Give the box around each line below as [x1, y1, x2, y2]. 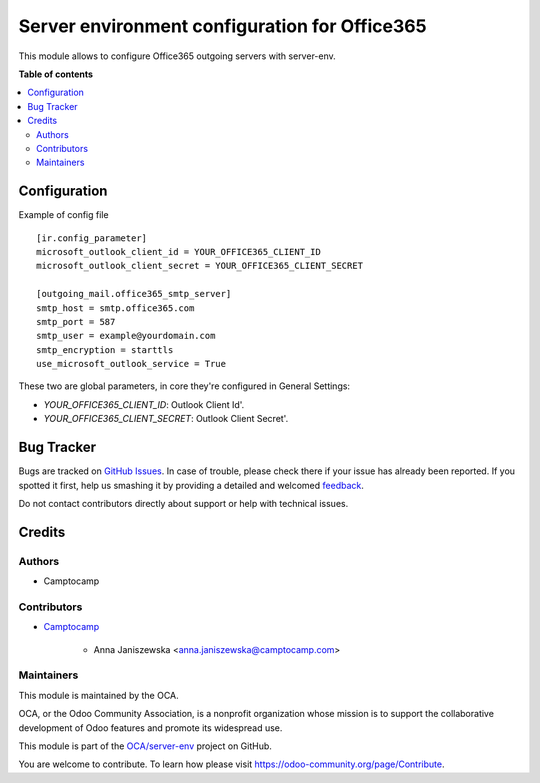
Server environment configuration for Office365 [18, 15, 427, 37]
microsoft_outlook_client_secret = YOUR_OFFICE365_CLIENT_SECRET [36, 260, 364, 272]
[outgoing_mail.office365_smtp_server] [36, 288, 232, 300]
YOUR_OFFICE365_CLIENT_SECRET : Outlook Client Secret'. [43, 413, 289, 425]
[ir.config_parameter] [36, 232, 148, 244]
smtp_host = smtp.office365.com [36, 302, 195, 314]
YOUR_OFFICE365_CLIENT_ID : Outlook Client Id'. [43, 398, 245, 410]
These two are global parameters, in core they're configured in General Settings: [18, 380, 350, 392]
